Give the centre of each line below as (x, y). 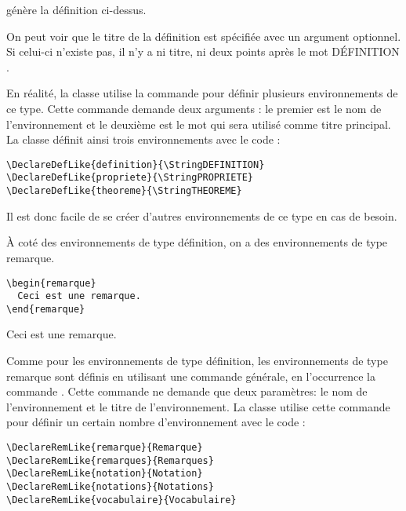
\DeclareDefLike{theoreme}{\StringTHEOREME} (124, 191)
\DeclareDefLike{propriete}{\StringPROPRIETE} (130, 178)
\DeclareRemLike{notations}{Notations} (110, 487)
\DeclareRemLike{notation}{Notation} (105, 474)
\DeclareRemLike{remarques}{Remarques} (110, 460)
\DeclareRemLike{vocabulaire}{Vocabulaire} (121, 500)
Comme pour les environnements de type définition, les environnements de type (197, 361)
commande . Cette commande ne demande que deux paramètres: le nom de (187, 391)
